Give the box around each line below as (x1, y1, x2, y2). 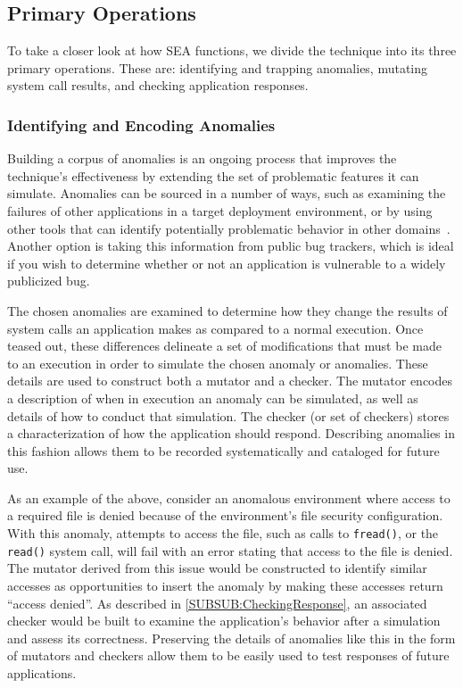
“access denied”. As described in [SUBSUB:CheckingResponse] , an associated (7, 593, 427, 612)
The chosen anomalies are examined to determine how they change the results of (7, 301, 448, 319)
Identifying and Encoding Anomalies (7, 113, 276, 136)
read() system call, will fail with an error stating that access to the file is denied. (7, 541, 453, 560)
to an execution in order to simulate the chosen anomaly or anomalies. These (7, 353, 428, 372)
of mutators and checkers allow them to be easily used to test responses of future (7, 646, 450, 665)
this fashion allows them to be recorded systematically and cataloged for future (7, 441, 440, 460)
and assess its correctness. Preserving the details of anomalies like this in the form (7, 628, 456, 647)
